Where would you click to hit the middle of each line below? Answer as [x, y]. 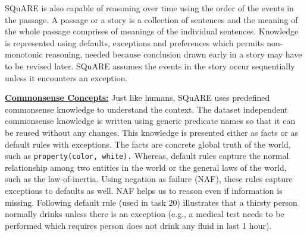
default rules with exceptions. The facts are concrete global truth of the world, [148, 144]
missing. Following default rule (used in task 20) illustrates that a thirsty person [151, 202]
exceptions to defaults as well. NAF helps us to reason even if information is [144, 190]
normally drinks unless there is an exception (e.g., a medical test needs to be [145, 214]
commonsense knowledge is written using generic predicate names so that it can [150, 121]
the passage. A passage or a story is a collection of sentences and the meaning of [151, 19]
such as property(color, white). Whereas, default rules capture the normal [147, 156]
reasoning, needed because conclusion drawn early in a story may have [174, 54]
